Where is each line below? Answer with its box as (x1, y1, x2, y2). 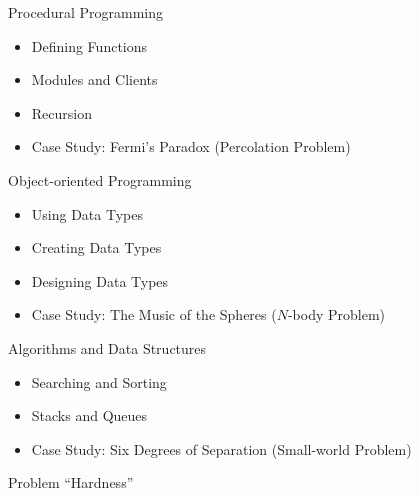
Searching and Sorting (31, 371, 167, 392)
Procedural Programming (8, 2, 163, 22)
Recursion (31, 102, 92, 123)
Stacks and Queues (31, 405, 148, 426)
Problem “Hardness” (8, 472, 134, 493)
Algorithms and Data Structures (8, 337, 207, 358)
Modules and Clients (31, 69, 158, 90)
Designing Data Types (31, 270, 169, 291)
